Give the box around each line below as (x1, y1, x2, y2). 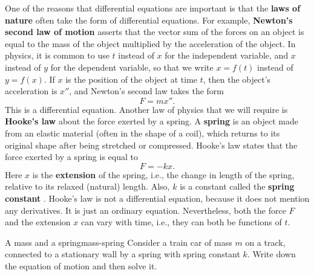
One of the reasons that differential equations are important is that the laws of (5, 2, 301, 14)
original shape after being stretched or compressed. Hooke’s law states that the (5, 138, 298, 151)
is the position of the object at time (65, 72, 198, 85)
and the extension (5, 216, 71, 228)
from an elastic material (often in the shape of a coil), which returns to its (5, 126, 280, 139)
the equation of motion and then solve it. (5, 259, 157, 272)
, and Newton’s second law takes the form (69, 85, 224, 97)
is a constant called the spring (180, 180, 295, 193)
